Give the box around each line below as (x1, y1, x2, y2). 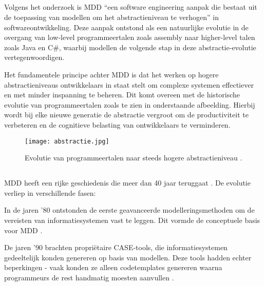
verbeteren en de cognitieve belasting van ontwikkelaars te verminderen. (4, 119, 231, 130)
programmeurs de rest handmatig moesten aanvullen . (4, 272, 174, 282)
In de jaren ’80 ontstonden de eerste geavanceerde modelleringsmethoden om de (4, 205, 255, 215)
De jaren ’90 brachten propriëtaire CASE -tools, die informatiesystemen (4, 242, 228, 253)
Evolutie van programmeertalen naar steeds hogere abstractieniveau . (25, 152, 242, 163)
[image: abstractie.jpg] (25, 137, 109, 145)
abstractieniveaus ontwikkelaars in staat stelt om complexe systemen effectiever (4, 79, 254, 90)
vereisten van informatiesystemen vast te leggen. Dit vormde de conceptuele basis (4, 214, 260, 225)
